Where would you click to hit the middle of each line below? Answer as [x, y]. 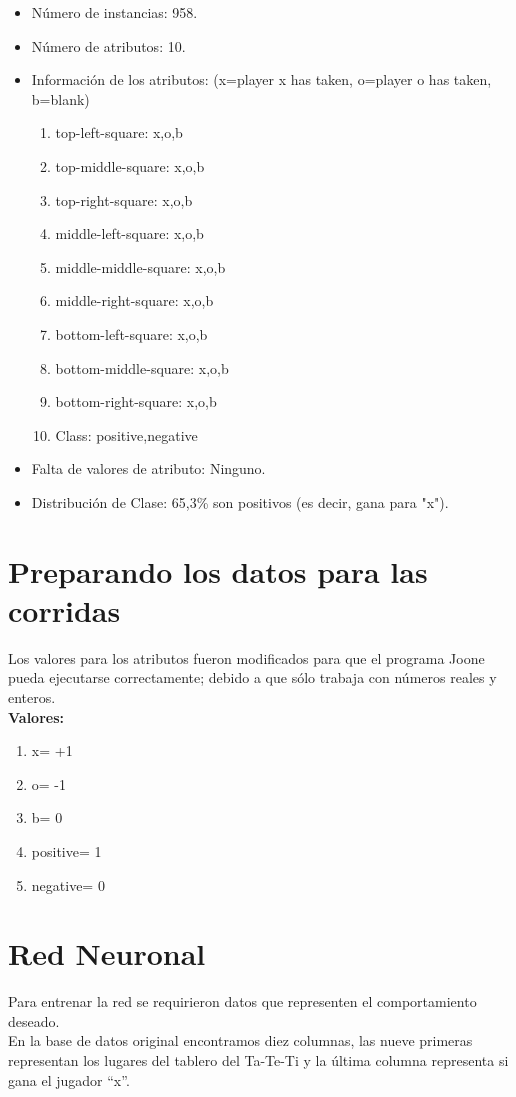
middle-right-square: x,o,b [134, 300]
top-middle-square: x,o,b [130, 165]
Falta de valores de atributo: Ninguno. [148, 468]
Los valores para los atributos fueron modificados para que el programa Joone [246, 657]
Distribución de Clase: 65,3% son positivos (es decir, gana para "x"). [240, 501]
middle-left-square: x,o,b [129, 233]
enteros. [32, 697]
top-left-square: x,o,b [119, 132]
